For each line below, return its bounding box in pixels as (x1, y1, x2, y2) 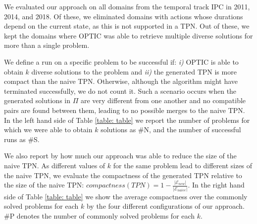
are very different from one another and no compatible (80, 95, 246, 106)
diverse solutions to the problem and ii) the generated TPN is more (31, 66, 237, 76)
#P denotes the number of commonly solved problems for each (4, 210, 195, 221)
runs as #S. (4, 134, 40, 144)
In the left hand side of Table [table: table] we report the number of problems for (4, 114, 250, 125)
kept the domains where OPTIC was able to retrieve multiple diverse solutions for (4, 30, 253, 40)
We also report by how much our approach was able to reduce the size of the (4, 150, 237, 161)
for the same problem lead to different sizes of (113, 160, 253, 170)
